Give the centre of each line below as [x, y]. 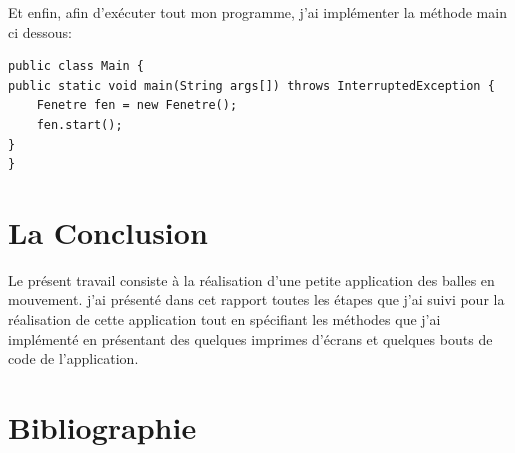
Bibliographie [102, 427]
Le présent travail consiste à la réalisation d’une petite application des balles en [251, 279]
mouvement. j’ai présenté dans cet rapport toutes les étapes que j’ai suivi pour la [256, 299]
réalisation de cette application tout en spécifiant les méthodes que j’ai [224, 319]
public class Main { [76, 66]
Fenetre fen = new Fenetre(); [137, 105]
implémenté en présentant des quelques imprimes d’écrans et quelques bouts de [250, 338]
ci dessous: [40, 31]
